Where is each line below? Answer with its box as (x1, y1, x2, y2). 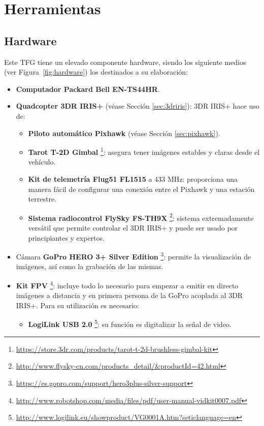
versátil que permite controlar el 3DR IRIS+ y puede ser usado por (28, 222, 238, 233)
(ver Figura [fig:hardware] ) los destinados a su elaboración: (4, 67, 188, 77)
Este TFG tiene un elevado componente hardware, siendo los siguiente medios (4, 56, 246, 67)
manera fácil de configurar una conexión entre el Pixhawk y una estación (28, 183, 255, 194)
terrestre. (28, 193, 57, 204)
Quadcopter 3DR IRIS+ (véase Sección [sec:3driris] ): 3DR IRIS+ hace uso (16, 101, 259, 111)
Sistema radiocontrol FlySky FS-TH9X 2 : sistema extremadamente (28, 211, 254, 223)
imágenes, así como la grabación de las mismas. (16, 261, 163, 272)
